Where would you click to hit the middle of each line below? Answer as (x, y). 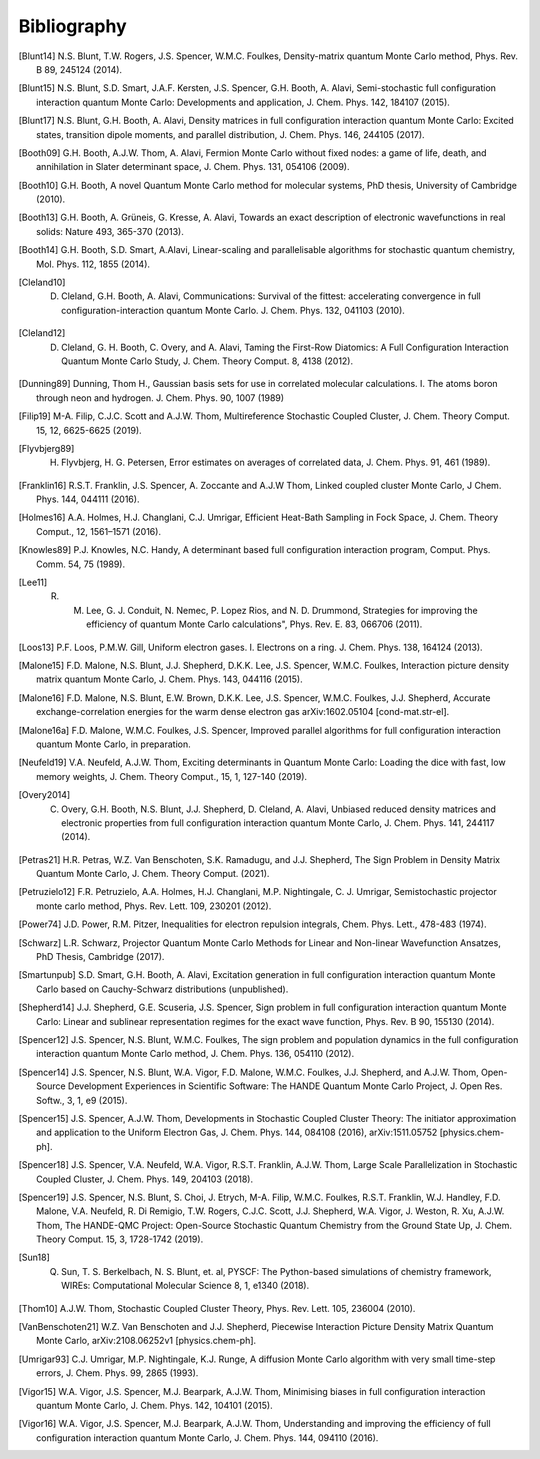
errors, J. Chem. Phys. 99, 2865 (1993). (117, 1373)
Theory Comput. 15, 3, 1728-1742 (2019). (120, 1239)
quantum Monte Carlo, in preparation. (113, 744)
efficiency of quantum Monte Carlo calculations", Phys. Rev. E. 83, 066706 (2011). (254, 624)
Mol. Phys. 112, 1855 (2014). (93, 264)
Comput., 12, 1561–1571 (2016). (99, 531)
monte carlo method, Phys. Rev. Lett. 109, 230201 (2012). (154, 906)
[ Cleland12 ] (42, 333)
